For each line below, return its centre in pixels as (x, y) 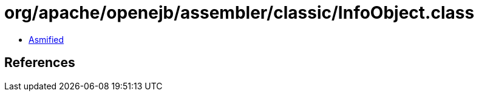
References (40, 63)
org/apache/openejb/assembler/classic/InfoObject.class (240, 13)
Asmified (46, 39)
